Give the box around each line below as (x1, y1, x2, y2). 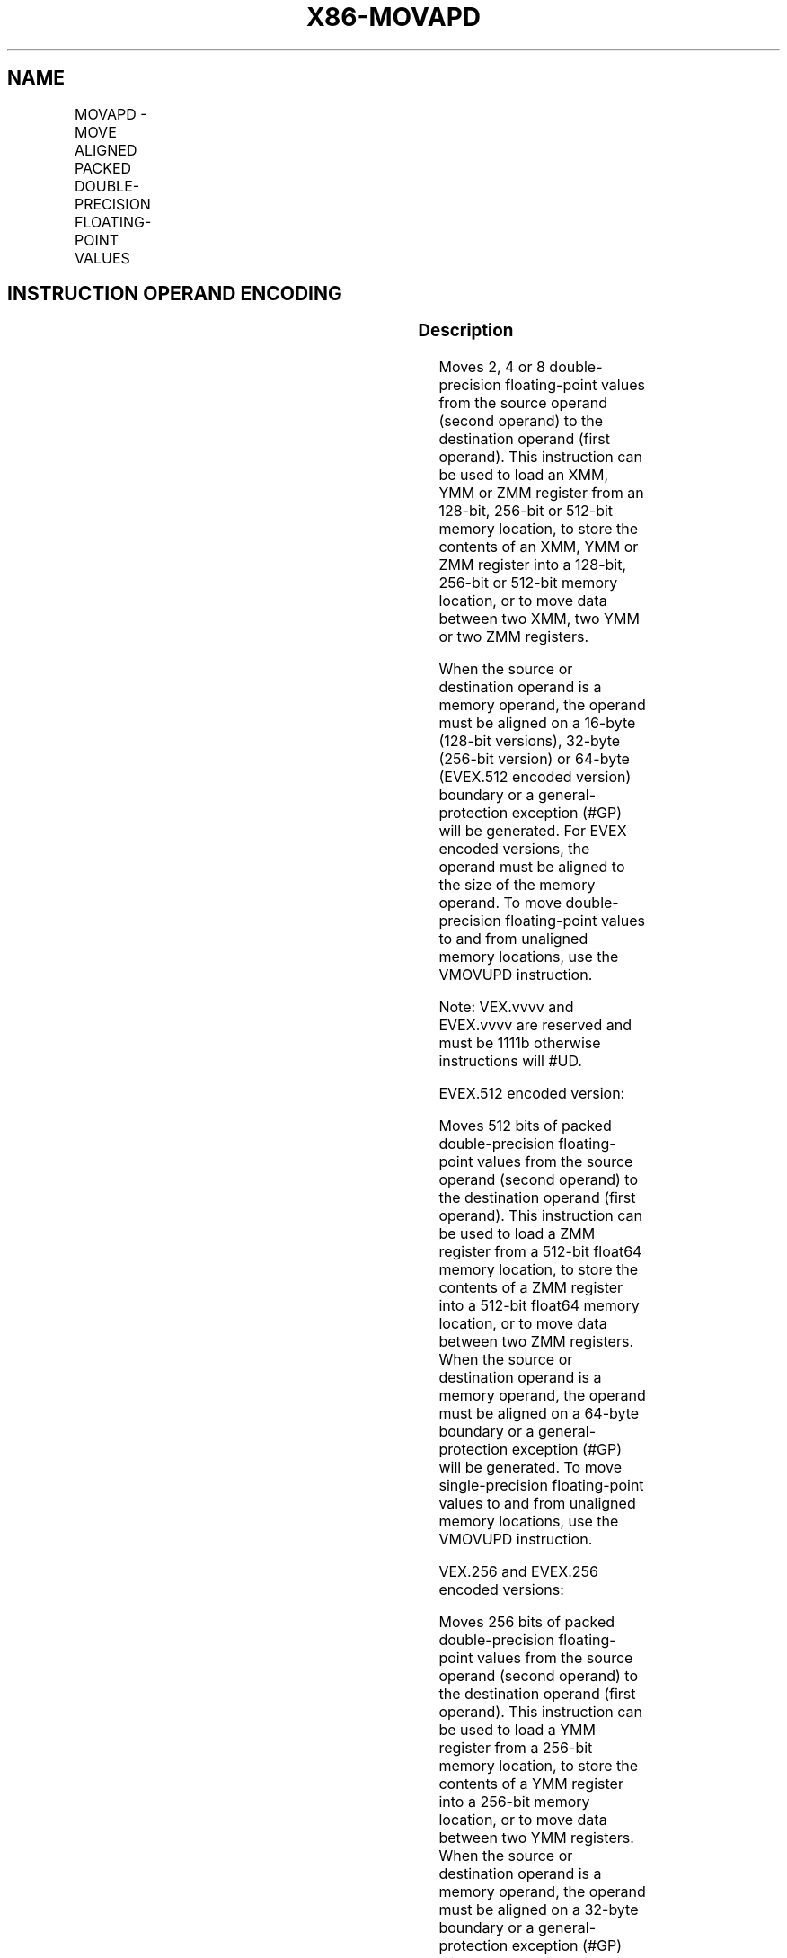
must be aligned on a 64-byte (438, 1404, 640, 1423)
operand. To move (438, 894, 562, 912)
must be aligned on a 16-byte (438, 714, 636, 733)
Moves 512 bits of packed (438, 1117, 612, 1135)
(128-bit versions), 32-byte (438, 732, 621, 751)
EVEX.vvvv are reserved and (438, 1016, 632, 1035)
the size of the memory (438, 876, 596, 894)
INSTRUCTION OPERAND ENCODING (7, 282, 342, 306)
